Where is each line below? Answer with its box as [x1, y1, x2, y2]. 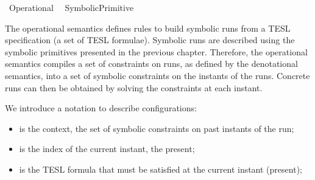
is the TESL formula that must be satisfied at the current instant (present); [19, 162, 302, 175]
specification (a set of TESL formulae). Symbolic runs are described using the [5, 33, 295, 46]
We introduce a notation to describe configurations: [5, 102, 197, 114]
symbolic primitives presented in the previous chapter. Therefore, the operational [5, 45, 308, 58]
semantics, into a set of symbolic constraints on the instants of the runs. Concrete [5, 69, 310, 81]
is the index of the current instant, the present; [19, 142, 195, 155]
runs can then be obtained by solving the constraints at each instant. [5, 81, 263, 94]
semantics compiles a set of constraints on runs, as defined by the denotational [5, 57, 298, 70]
